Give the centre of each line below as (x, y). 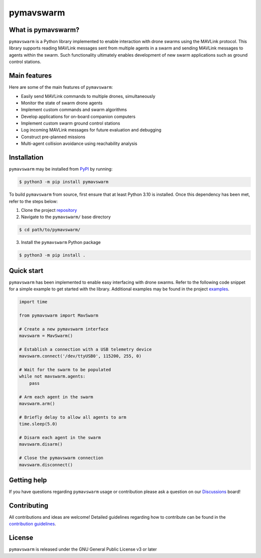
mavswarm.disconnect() (46, 465)
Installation (26, 158)
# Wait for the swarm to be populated (65, 370)
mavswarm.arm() (37, 404)
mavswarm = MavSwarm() (46, 336)
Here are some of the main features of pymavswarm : (61, 87)
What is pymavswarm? (44, 30)
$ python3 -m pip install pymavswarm (64, 182)
